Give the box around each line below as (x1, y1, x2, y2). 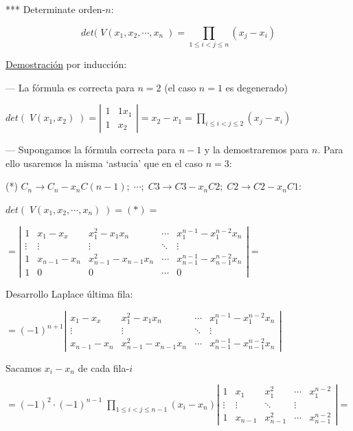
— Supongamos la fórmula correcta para (5, 142, 176, 157)
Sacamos (5, 360, 42, 375)
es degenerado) (225, 80, 288, 94)
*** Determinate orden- (5, 2, 106, 16)
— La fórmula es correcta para (5, 80, 135, 94)
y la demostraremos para (204, 142, 309, 157)
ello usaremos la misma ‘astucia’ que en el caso (5, 155, 203, 170)
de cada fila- (78, 360, 130, 375)
